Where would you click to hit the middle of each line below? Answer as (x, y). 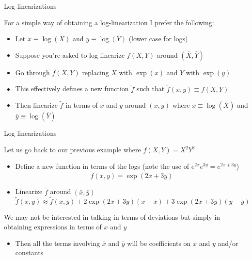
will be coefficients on (159, 243)
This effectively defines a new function (72, 89)
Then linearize (36, 105)
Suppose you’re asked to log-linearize (70, 55)
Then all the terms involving (58, 243)
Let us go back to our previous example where (72, 149)
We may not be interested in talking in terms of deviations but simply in (112, 217)
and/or (228, 243)
